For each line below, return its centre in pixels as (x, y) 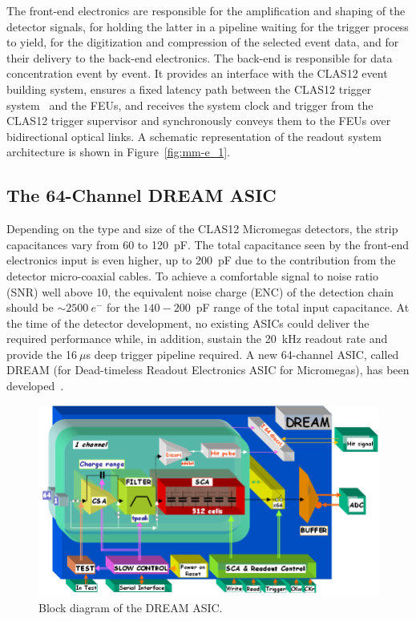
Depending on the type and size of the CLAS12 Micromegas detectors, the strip (202, 229)
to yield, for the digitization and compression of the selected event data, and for (203, 42)
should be (30, 307)
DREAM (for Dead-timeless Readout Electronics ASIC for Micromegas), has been (208, 370)
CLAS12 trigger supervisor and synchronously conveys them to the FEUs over (199, 121)
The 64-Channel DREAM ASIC (141, 195)
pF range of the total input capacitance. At (303, 307)
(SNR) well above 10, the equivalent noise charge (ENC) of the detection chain (200, 291)
